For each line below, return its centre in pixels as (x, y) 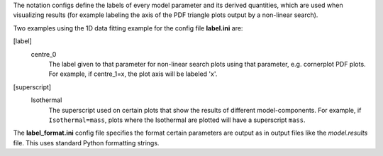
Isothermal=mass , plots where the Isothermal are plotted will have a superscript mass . (177, 120)
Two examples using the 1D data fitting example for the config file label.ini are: (128, 28)
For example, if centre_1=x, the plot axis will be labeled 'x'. (133, 74)
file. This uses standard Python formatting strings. (86, 143)
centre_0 (44, 54)
